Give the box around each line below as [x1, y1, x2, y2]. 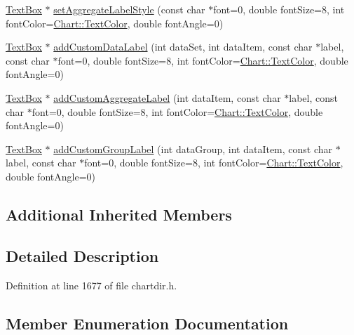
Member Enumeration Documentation [6, 312, 289, 334]
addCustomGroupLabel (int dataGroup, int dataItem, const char [53, 141, 333, 156]
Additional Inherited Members [6, 203, 232, 225]
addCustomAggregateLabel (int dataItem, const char [53, 90, 281, 105]
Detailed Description [6, 244, 159, 266]
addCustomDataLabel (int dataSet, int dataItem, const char [53, 39, 313, 54]
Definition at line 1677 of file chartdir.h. [6, 277, 177, 292]
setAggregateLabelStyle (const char [53, 2, 205, 16]
